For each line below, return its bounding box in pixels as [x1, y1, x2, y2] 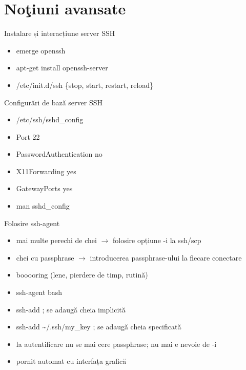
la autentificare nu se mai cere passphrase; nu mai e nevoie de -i [16, 338, 217, 349]
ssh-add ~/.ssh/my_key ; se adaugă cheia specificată [16, 321, 181, 332]
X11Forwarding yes [16, 165, 76, 176]
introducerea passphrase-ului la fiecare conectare [90, 252, 242, 263]
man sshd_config [16, 200, 70, 211]
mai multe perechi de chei [16, 235, 97, 246]
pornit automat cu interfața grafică [16, 356, 127, 366]
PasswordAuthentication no [16, 149, 102, 159]
